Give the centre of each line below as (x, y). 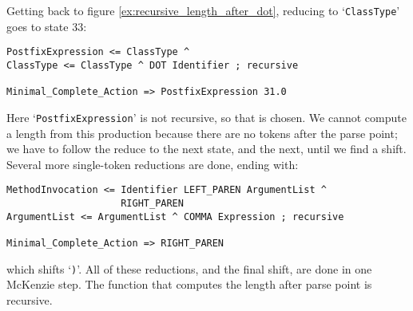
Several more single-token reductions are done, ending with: (153, 164)
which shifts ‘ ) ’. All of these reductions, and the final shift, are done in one (189, 268)
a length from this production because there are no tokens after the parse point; (202, 133)
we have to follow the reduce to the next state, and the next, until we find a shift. (206, 149)
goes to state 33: (47, 26)
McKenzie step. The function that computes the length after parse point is (189, 284)
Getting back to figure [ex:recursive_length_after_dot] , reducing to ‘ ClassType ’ (203, 10)
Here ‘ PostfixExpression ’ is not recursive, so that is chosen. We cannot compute (206, 117)
